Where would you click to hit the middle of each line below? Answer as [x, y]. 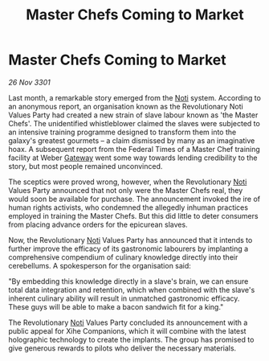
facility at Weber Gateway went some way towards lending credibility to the [133, 158]
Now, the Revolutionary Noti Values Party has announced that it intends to [130, 240]
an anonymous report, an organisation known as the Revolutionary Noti [126, 106]
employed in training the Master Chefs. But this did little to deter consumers [133, 215]
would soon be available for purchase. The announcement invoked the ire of [134, 199]
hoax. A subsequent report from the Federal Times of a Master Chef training [134, 149]
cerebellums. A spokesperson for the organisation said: [100, 265]
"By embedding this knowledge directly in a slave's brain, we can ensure [128, 281]
